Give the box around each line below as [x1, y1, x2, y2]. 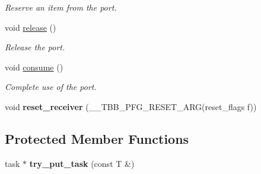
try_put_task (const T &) [29, 157, 135, 169]
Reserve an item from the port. [5, 1, 117, 13]
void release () [5, 21, 56, 33]
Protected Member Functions [5, 129, 189, 147]
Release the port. [5, 41, 65, 53]
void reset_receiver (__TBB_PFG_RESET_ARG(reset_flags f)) [5, 100, 257, 112]
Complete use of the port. [5, 80, 97, 93]
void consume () [5, 60, 63, 73]
